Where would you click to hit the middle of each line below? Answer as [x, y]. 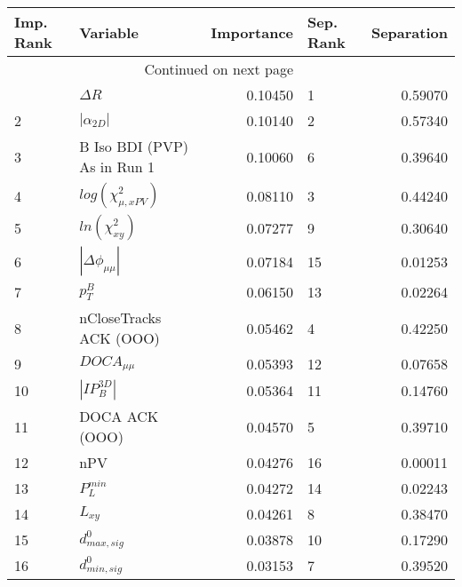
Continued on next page [219, 69]
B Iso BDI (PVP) [134, 146]
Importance [252, 32]
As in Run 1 [117, 167]
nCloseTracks [120, 317]
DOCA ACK [119, 416]
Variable [109, 32]
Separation [409, 32]
